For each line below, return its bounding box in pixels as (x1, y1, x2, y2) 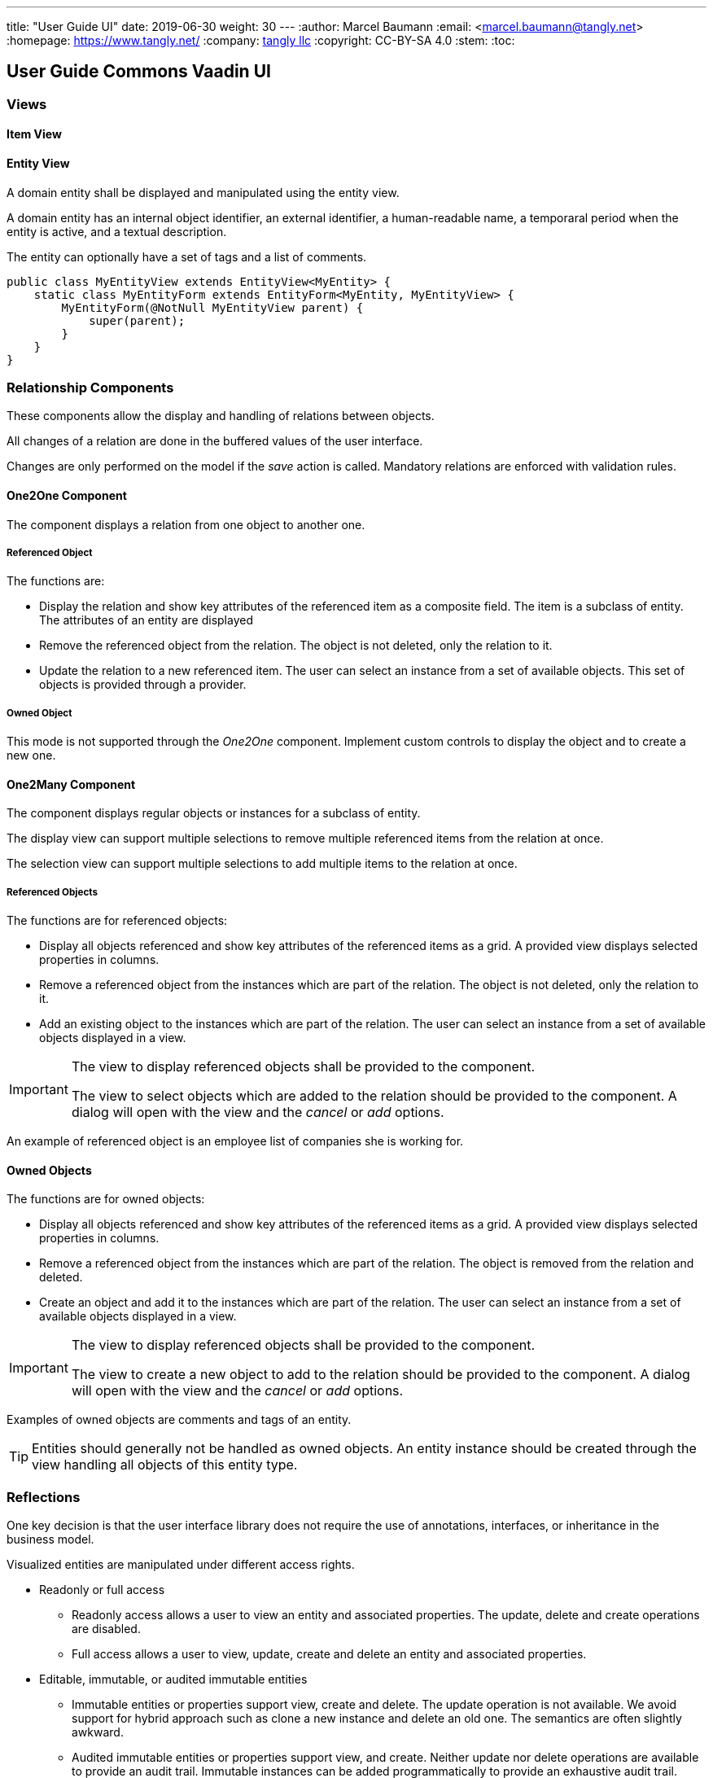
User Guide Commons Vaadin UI (7, 61, 271, 82)
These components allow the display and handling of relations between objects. (7, 409, 435, 423)
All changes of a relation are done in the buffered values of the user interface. (7, 434, 423, 449)
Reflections (7, 1488, 81, 1505)
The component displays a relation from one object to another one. (7, 517, 365, 532)
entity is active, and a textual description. (7, 224, 227, 239)
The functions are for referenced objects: (7, 913, 228, 928)
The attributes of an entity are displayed (39, 613, 253, 628)
